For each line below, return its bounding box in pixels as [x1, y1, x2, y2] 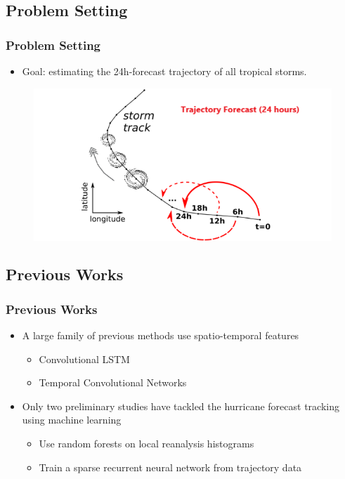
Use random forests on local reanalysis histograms [39, 436, 254, 451]
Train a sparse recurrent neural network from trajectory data [39, 459, 302, 474]
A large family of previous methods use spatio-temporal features [22, 328, 299, 343]
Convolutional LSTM [39, 351, 130, 366]
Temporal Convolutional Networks [39, 375, 187, 390]
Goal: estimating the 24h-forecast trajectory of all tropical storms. [22, 64, 307, 78]
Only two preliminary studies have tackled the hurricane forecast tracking [22, 398, 339, 413]
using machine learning [22, 412, 122, 427]
